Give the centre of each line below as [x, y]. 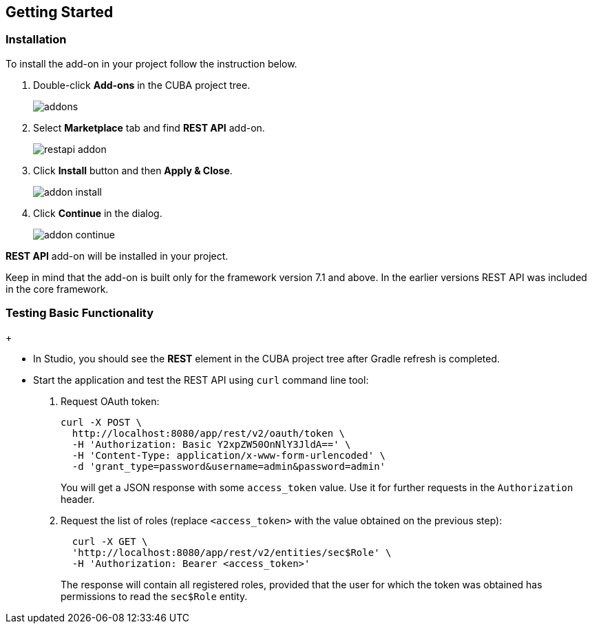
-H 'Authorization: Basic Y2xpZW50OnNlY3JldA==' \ [211, 444]
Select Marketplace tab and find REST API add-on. [149, 127]
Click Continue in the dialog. [98, 213]
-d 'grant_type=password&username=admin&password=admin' [229, 466]
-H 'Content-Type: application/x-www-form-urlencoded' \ [229, 455]
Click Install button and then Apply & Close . [133, 170]
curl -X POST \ [102, 422]
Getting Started [60, 12]
